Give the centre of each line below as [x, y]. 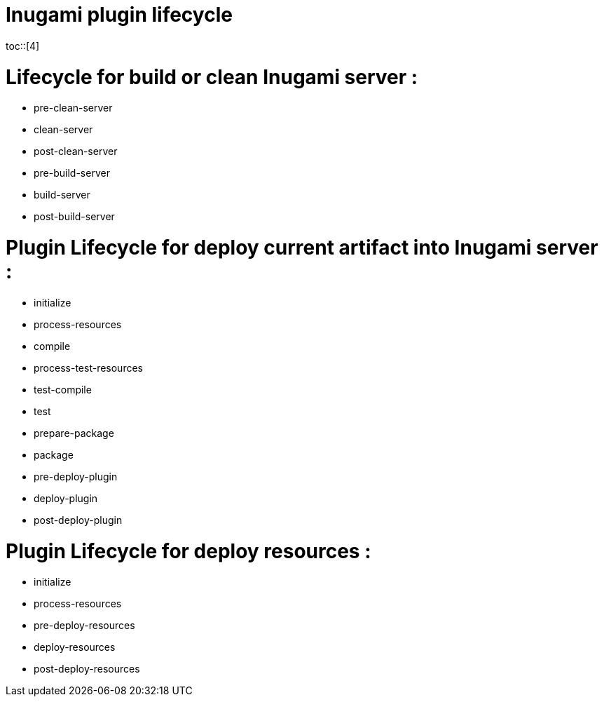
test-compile [63, 389]
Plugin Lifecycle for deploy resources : [188, 551]
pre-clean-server [73, 108]
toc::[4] [23, 46]
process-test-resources [88, 367]
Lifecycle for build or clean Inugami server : [212, 77]
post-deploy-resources [87, 669]
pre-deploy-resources [84, 626]
